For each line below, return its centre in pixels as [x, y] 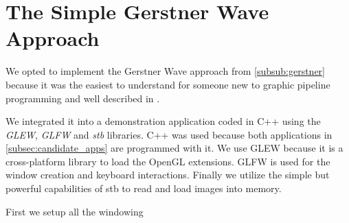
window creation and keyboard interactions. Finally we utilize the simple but [168, 175]
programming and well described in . [83, 98]
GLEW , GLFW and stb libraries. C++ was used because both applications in [169, 134]
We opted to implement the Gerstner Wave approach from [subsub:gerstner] [165, 71]
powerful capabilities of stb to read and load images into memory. [144, 188]
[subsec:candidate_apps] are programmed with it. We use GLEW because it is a [174, 148]
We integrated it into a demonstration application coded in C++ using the [163, 121]
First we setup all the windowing [75, 211]
